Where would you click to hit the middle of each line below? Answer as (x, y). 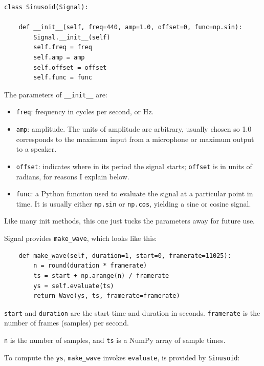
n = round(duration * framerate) (90, 266)
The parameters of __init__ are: (56, 94)
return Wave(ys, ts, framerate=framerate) (107, 296)
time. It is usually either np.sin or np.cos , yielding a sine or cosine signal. (134, 203)
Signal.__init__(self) (72, 37)
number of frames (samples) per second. (67, 323)
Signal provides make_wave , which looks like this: (81, 238)
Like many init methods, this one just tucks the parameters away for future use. (130, 221)
